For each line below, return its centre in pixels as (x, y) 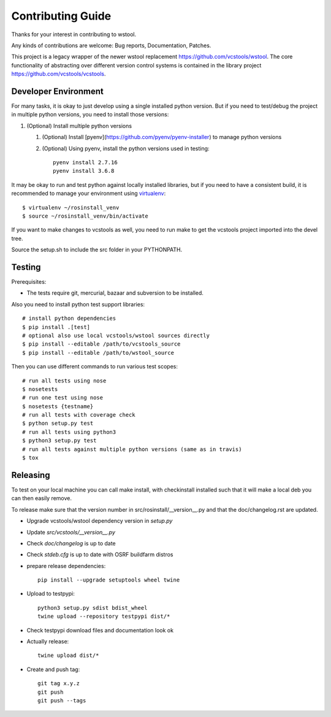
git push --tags (62, 700)
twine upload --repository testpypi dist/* (104, 616)
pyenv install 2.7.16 (85, 162)
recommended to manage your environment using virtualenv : (89, 194)
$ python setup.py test (58, 423)
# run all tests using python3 (69, 432)
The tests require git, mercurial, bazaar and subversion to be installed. (115, 293)
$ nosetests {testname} (58, 406)
